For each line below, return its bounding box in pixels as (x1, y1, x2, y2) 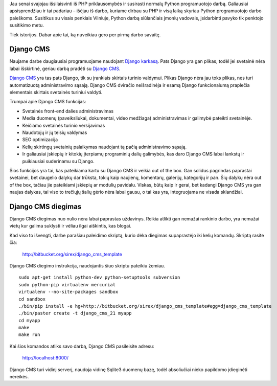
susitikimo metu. (9, 22, 44, 28)
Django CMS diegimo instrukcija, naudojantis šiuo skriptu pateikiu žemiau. (9, 262, 166, 268)
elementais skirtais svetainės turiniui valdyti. (9, 89, 103, 96)
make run (18, 332, 40, 337)
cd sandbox (18, 296, 46, 302)
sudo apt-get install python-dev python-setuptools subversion (18, 275, 180, 281)
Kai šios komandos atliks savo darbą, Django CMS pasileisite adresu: (9, 343, 154, 349)
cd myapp (18, 317, 40, 323)
